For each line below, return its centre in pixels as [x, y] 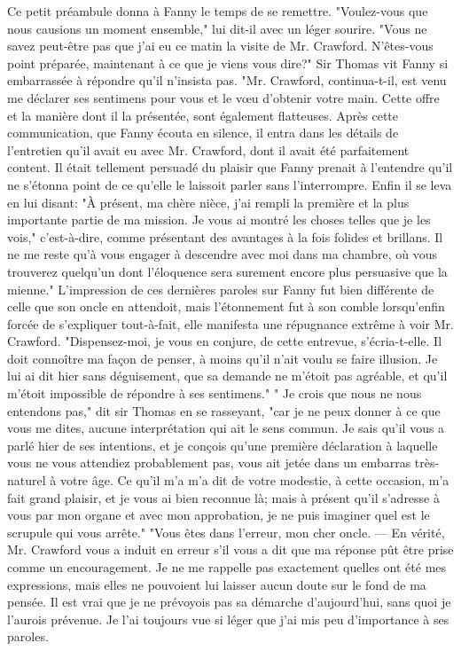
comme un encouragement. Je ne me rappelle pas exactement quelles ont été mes [227, 567]
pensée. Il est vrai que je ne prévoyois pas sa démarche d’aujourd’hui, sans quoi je [229, 602]
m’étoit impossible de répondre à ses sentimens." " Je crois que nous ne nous [215, 393]
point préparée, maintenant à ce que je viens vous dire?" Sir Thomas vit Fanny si [228, 63]
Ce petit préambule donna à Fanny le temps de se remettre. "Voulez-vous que [218, 11]
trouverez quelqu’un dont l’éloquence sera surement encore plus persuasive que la [227, 271]
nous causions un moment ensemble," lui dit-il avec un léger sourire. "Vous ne [217, 28]
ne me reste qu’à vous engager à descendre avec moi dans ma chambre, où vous [223, 254]
